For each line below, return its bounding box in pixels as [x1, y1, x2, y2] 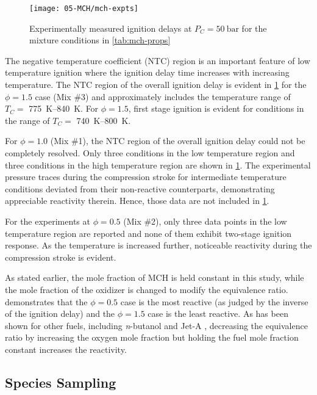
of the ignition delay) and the [5, 307, 115, 320]
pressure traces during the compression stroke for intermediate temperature [5, 170, 287, 183]
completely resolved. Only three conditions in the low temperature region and [5, 147, 295, 159]
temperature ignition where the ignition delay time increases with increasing [5, 66, 290, 79]
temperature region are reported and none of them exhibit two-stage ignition [5, 226, 292, 239]
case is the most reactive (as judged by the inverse [120, 295, 308, 308]
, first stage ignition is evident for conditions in [128, 102, 304, 115]
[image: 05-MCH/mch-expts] [29, 4, 138, 13]
